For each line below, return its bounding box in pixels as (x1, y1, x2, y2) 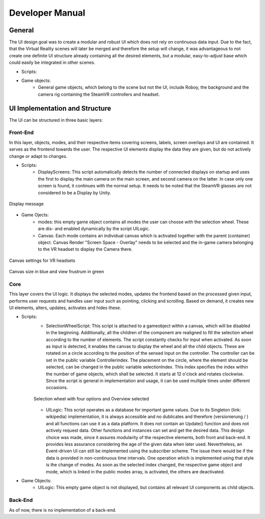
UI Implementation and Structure (9, 104, 111, 112)
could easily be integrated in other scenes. (9, 59, 96, 66)
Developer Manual (9, 7, 85, 18)
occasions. (46, 385, 68, 390)
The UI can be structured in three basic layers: (9, 117, 103, 123)
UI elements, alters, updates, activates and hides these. (9, 305, 121, 311)
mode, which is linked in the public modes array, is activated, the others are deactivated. (46, 468, 225, 474)
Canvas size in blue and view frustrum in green (9, 269, 104, 275)
